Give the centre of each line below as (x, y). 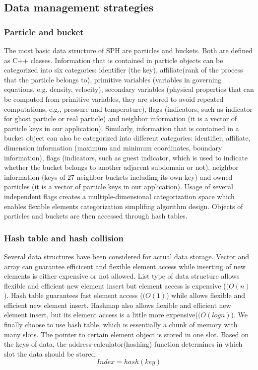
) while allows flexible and (206, 295)
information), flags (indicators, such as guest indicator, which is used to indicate (126, 157)
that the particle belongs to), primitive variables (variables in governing (113, 79)
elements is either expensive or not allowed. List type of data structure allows (122, 276)
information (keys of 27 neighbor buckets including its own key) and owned (118, 177)
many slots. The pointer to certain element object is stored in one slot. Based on (127, 334)
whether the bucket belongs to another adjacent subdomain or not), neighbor (121, 167)
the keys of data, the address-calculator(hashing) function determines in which (123, 344)
